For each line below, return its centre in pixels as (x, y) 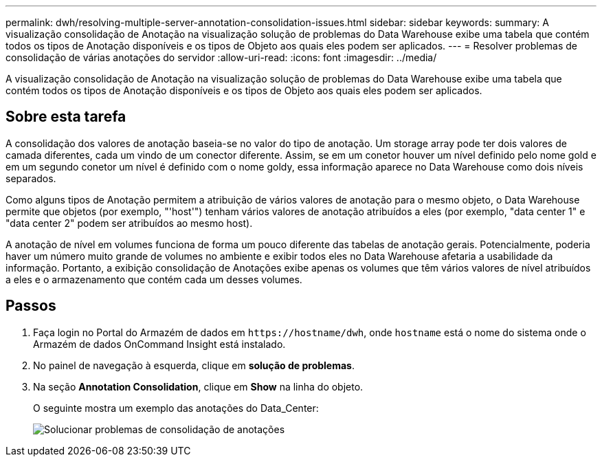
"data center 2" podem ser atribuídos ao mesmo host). (129, 223)
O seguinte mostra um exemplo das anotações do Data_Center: (176, 408)
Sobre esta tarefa (66, 117)
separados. (31, 178)
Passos (31, 306)
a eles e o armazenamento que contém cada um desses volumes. (154, 279)
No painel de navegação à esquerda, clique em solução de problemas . (194, 365)
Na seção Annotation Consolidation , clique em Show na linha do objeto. (198, 386)
